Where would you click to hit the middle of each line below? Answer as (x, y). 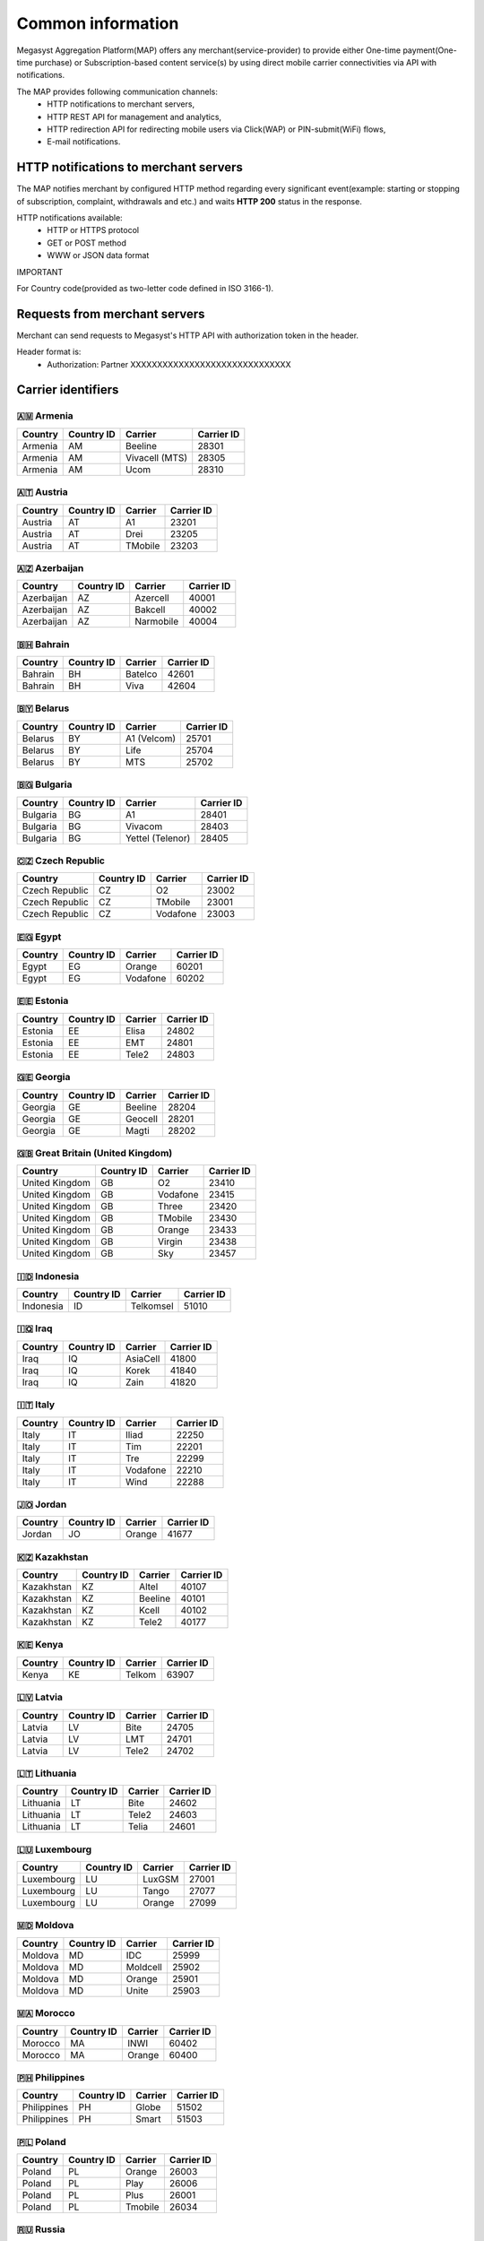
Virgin (170, 1242)
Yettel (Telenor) (158, 838)
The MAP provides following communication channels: (117, 91)
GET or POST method (87, 243)
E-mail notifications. (84, 142)
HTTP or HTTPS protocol (93, 230)
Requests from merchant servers (111, 314)
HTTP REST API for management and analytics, (134, 117)
